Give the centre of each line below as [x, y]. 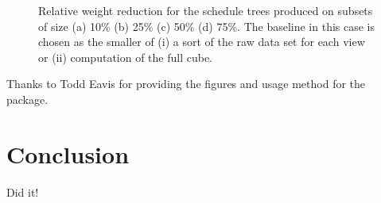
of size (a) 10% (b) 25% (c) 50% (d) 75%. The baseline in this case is [207, 26]
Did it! [23, 192]
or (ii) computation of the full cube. [126, 57]
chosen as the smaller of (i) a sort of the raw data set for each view [202, 42]
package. [27, 99]
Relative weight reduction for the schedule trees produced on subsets [206, 10]
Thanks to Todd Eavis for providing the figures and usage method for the [186, 84]
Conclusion [68, 153]
